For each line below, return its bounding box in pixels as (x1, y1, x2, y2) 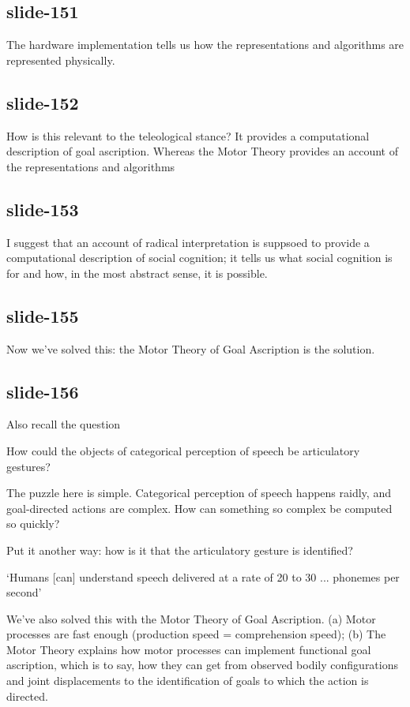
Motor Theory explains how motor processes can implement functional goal (6, 641, 371, 657)
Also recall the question (6, 416, 121, 432)
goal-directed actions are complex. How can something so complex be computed (6, 499, 393, 516)
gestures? (6, 458, 51, 474)
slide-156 (6, 379, 79, 403)
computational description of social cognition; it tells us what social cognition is (6, 249, 393, 266)
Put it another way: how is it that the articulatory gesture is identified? (6, 541, 353, 558)
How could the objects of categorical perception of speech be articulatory (6, 442, 360, 458)
